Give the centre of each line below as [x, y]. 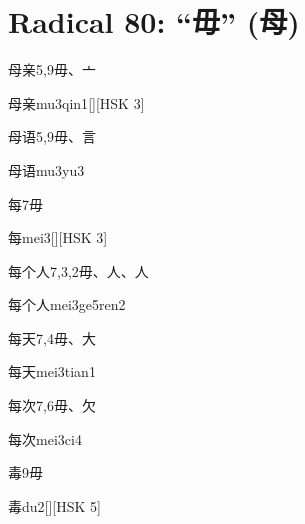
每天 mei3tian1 [52, 371]
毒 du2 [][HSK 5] [54, 505]
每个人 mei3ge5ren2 [67, 304]
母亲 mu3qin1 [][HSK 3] [76, 102]
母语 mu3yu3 [46, 169]
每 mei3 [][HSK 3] [58, 237]
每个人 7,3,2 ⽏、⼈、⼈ [78, 270]
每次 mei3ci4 [45, 438]
